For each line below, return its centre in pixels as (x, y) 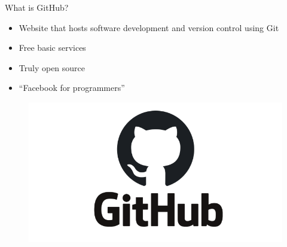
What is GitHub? (37, 7)
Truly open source (52, 67)
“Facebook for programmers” (72, 88)
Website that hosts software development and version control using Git (149, 27)
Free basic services (52, 48)
